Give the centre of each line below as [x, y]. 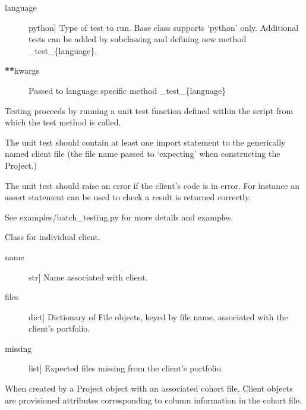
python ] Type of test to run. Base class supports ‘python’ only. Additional [164, 27]
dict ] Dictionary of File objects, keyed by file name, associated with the [158, 316]
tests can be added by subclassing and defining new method [138, 39]
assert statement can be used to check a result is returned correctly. [128, 197]
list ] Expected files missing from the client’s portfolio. [126, 368]
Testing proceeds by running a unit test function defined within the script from [149, 110]
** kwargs [22, 70]
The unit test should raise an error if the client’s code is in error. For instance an [152, 185]
